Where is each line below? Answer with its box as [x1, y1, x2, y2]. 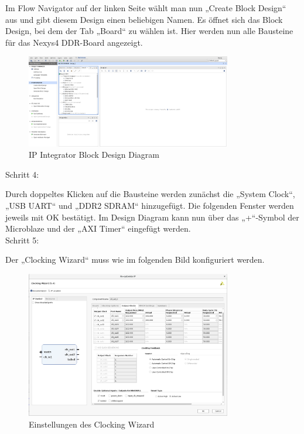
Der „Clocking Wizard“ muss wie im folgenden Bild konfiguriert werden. [5, 253, 265, 266]
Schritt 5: [5, 233, 39, 246]
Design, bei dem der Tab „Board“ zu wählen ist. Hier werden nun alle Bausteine [5, 25, 293, 37]
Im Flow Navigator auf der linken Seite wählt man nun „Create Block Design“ [5, 2, 286, 13]
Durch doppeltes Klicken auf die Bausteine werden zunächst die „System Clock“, [5, 188, 295, 200]
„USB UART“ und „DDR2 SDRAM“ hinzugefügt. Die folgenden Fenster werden [5, 199, 294, 211]
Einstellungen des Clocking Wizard [29, 418, 155, 430]
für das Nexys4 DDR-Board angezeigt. [5, 36, 143, 48]
